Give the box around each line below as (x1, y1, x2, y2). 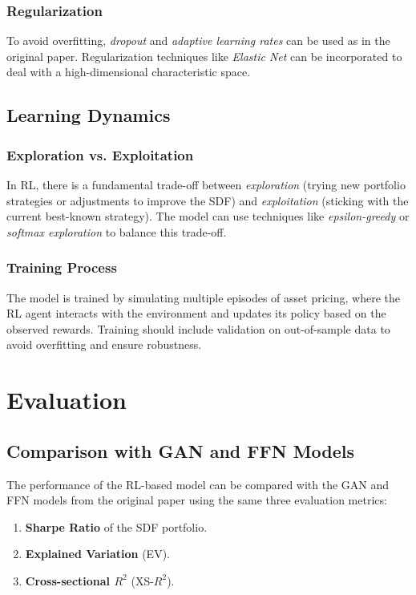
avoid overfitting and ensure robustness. (6, 336, 202, 353)
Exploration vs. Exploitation (6, 144, 194, 164)
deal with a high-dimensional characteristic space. (6, 63, 251, 80)
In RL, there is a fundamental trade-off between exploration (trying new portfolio (6, 176, 406, 192)
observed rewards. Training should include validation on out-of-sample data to (6, 320, 390, 337)
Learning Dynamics (6, 103, 171, 127)
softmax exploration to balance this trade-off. (6, 223, 227, 240)
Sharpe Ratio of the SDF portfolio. (25, 518, 208, 535)
